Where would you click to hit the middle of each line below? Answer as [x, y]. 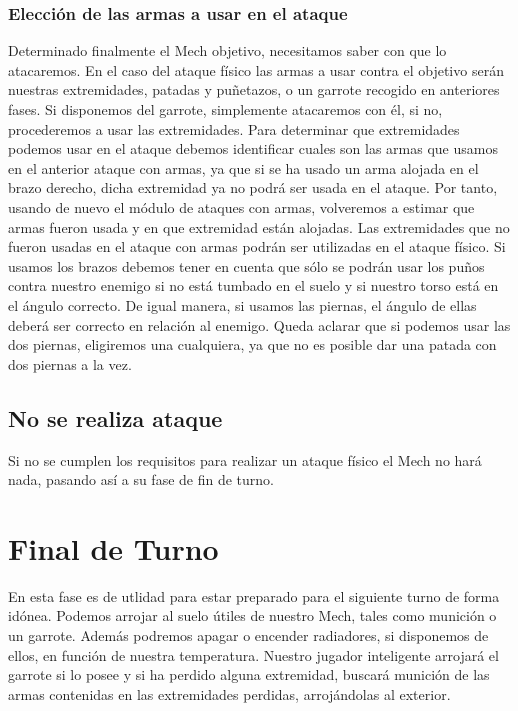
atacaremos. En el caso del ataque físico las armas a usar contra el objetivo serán [256, 69]
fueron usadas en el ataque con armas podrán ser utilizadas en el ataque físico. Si [257, 246]
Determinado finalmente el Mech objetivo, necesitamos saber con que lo [227, 50]
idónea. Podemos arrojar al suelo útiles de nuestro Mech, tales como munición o [252, 615]
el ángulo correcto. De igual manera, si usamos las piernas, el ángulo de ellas [242, 304]
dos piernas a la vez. [70, 363]
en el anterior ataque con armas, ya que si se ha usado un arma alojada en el [243, 167]
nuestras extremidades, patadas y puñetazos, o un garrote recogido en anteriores [254, 89]
